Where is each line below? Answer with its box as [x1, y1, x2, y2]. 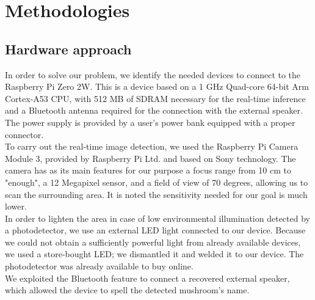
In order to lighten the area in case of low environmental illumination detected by [5, 211, 310, 224]
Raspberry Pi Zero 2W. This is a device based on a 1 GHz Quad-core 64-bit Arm [5, 80, 309, 93]
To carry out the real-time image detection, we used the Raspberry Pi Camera [5, 140, 299, 153]
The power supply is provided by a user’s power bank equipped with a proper [5, 115, 295, 128]
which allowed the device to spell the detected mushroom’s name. [5, 284, 250, 296]
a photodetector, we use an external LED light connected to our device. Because [5, 224, 306, 236]
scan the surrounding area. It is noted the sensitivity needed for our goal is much [5, 188, 308, 200]
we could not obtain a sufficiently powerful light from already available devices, [5, 235, 301, 248]
